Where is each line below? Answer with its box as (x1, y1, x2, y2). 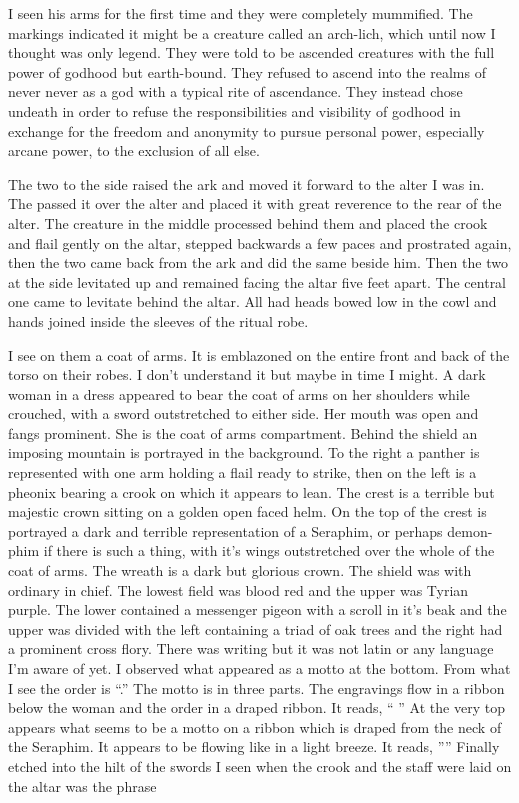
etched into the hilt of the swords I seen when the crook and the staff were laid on (8, 755, 512, 776)
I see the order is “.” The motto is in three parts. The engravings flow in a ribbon (8, 677, 505, 698)
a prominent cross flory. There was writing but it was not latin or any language (8, 638, 494, 659)
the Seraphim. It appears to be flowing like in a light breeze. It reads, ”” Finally (8, 736, 500, 757)
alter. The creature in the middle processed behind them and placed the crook (8, 212, 488, 233)
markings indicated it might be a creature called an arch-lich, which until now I (8, 22, 496, 43)
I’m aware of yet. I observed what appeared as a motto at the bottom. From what (8, 658, 511, 678)
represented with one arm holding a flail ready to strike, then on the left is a (8, 462, 477, 483)
